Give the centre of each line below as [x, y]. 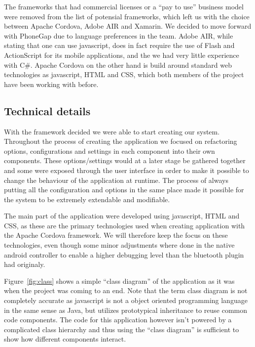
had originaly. [25, 264]
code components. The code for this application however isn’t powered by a [118, 320]
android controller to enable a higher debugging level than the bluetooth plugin [124, 254]
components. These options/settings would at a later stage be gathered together [125, 160]
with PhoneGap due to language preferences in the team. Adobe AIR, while [119, 35]
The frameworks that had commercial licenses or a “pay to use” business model [124, 6]
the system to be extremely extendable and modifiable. [87, 199]
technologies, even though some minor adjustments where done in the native [119, 245]
